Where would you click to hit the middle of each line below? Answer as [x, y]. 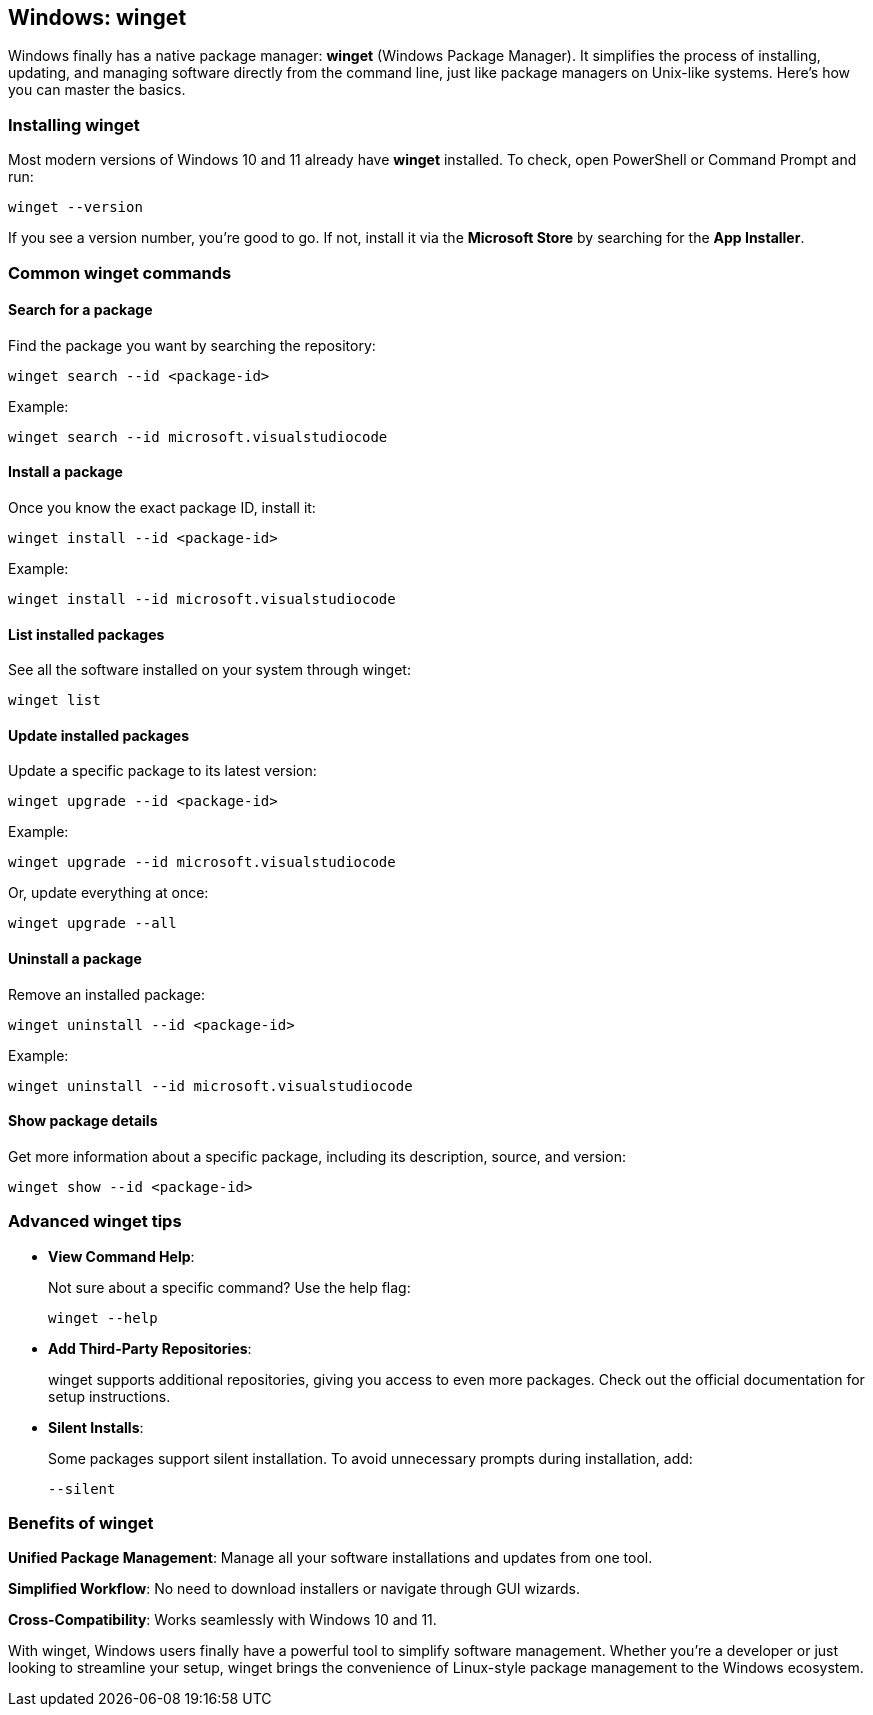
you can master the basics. [97, 90]
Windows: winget [97, 17]
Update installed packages [99, 735]
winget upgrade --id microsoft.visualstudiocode [202, 862]
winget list [54, 700]
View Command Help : [121, 1256]
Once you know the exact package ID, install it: [162, 507]
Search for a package [80, 310]
